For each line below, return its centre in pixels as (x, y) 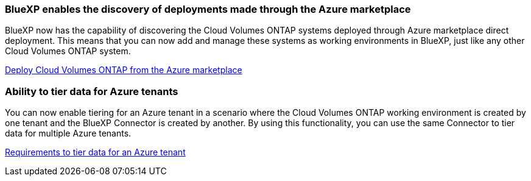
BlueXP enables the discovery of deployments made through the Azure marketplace (208, 9)
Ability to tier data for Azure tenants (92, 91)
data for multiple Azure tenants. (68, 133)
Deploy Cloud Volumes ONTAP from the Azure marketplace (124, 70)
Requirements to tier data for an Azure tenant (95, 152)
